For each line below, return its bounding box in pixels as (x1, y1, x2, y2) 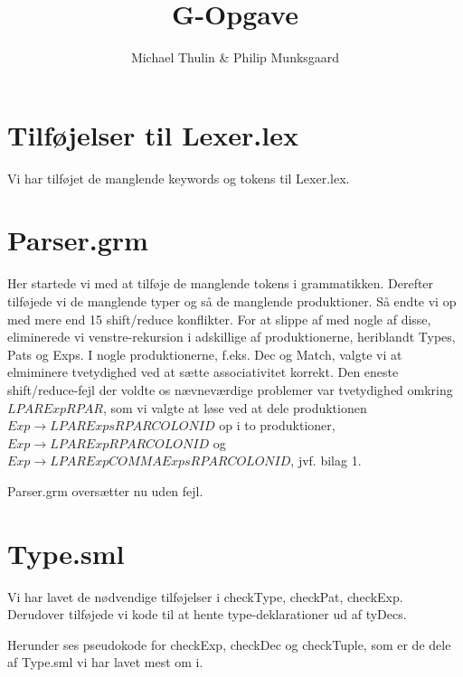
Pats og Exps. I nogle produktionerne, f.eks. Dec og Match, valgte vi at (7, 344, 402, 363)
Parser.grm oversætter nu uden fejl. (7, 481, 203, 500)
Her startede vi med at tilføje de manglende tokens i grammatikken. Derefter (7, 274, 434, 293)
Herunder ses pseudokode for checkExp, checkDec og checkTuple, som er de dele (7, 635, 451, 653)
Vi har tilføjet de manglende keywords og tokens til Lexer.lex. (7, 168, 350, 187)
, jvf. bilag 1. (290, 451, 362, 470)
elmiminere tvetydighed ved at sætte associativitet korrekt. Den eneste (7, 362, 399, 381)
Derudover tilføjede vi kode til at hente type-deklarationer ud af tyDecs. (7, 605, 407, 624)
